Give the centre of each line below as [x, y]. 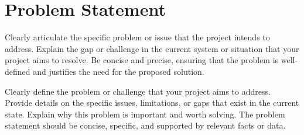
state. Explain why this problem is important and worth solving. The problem [145, 114]
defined [18, 71]
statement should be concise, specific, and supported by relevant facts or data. [145, 125]
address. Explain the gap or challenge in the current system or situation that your [152, 48]
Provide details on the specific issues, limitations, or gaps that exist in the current [152, 103]
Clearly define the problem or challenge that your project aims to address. [138, 91]
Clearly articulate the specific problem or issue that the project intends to [137, 37]
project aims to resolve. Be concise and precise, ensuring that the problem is [142, 60]
